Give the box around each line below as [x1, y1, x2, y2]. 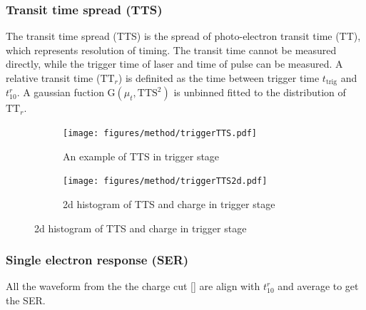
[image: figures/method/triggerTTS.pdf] [63, 128, 258, 139]
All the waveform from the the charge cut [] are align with [6, 279, 260, 294]
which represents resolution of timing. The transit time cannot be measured [6, 42, 337, 57]
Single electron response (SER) [6, 251, 189, 269]
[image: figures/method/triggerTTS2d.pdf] [63, 176, 268, 187]
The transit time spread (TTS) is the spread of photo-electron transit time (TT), [6, 29, 361, 43]
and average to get [278, 279, 359, 294]
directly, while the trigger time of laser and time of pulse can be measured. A [6, 56, 343, 71]
